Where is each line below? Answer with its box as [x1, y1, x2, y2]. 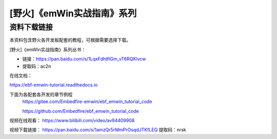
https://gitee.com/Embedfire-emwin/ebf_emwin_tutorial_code [22, 98, 152, 105]
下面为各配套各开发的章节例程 [9, 91, 73, 97]
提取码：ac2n [22, 63, 51, 69]
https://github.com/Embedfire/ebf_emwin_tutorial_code [22, 108, 140, 114]
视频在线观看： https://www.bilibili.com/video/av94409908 [9, 117, 135, 123]
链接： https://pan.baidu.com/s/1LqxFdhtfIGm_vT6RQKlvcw [22, 56, 146, 62]
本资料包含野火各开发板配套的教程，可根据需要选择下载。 [9, 37, 131, 43]
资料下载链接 [9, 23, 53, 32]
